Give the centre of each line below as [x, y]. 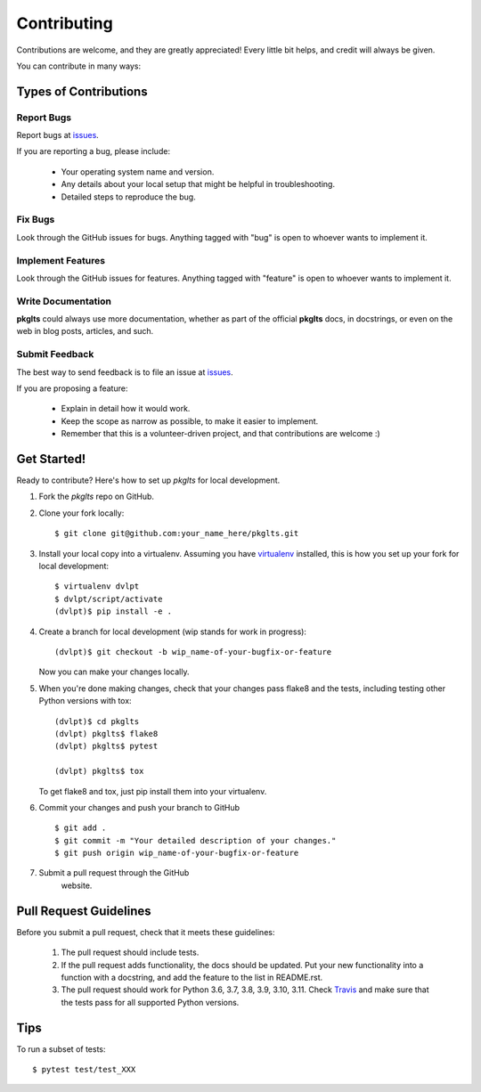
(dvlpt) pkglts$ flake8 [106, 733]
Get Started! [51, 459]
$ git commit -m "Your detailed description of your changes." [196, 840]
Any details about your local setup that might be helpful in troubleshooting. [198, 184]
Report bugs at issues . [58, 135]
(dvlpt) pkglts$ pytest [106, 746]
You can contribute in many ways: [79, 66]
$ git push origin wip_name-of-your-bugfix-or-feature [177, 853]
